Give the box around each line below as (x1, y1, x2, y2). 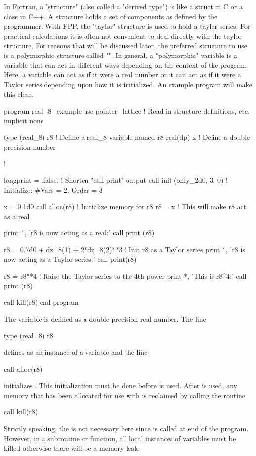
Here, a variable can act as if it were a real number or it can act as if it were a (4, 69, 241, 80)
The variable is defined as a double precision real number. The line (4, 313, 206, 324)
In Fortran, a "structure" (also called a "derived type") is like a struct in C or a (4, 1, 243, 11)
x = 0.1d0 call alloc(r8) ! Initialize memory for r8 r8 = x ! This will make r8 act (4, 201, 247, 212)
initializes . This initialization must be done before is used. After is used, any (4, 380, 237, 391)
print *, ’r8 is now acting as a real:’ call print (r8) (4, 228, 155, 238)
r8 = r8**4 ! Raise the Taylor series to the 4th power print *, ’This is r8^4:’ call (4, 271, 247, 281)
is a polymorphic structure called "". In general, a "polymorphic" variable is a (4, 50, 237, 60)
